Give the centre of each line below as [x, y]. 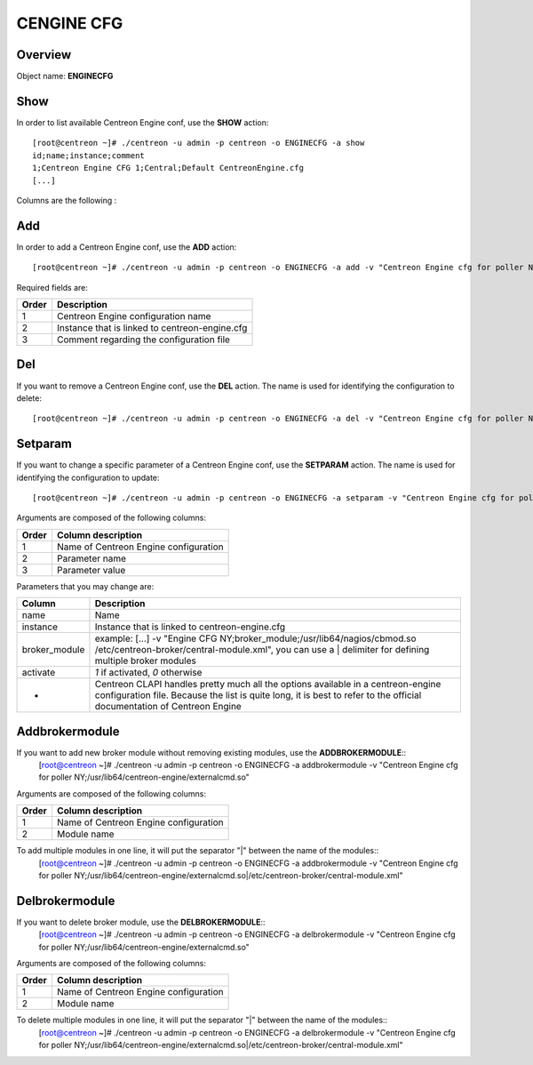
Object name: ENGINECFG [65, 76]
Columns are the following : [67, 200]
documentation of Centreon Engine [168, 707]
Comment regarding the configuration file [143, 340]
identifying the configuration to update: [88, 477]
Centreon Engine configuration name [134, 316]
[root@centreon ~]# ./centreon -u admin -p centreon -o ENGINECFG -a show [199, 143]
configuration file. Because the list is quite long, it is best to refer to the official [258, 695]
